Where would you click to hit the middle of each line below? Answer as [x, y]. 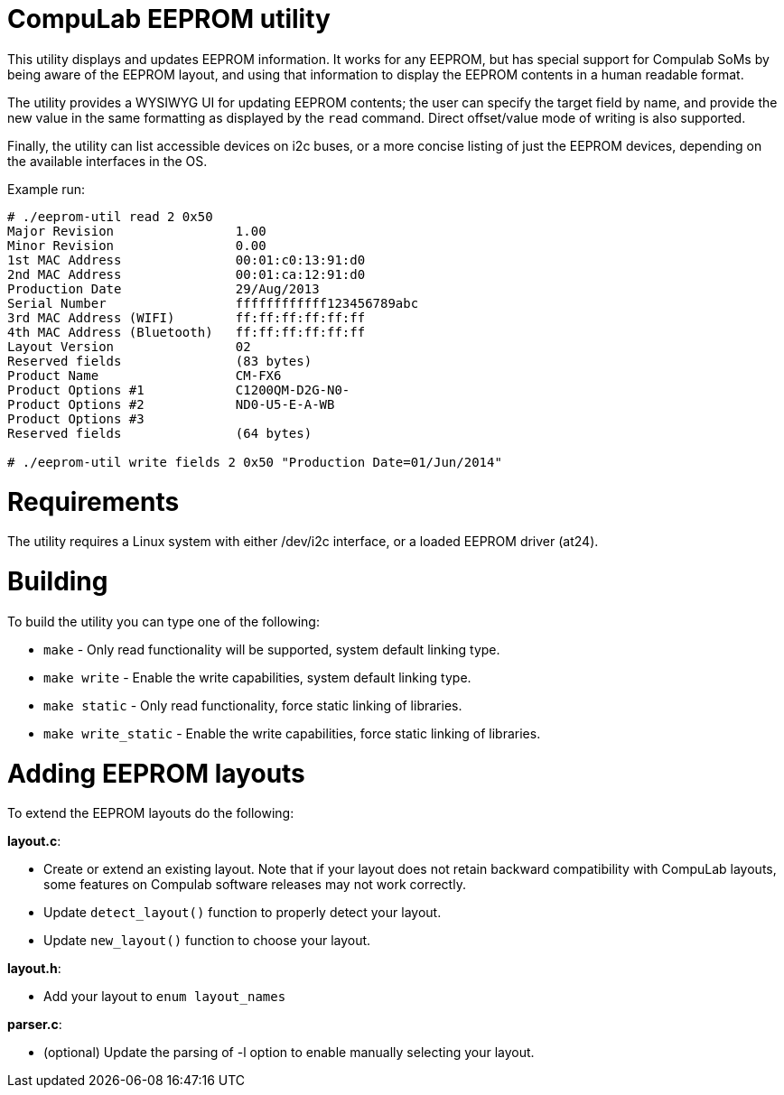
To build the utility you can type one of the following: [163, 621]
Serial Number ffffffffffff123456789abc [213, 303]
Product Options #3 [76, 418]
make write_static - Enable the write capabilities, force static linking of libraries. [292, 733]
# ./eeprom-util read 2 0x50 [110, 216]
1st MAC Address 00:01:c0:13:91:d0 [187, 260]
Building [58, 581]
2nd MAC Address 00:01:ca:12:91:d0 [187, 274]
